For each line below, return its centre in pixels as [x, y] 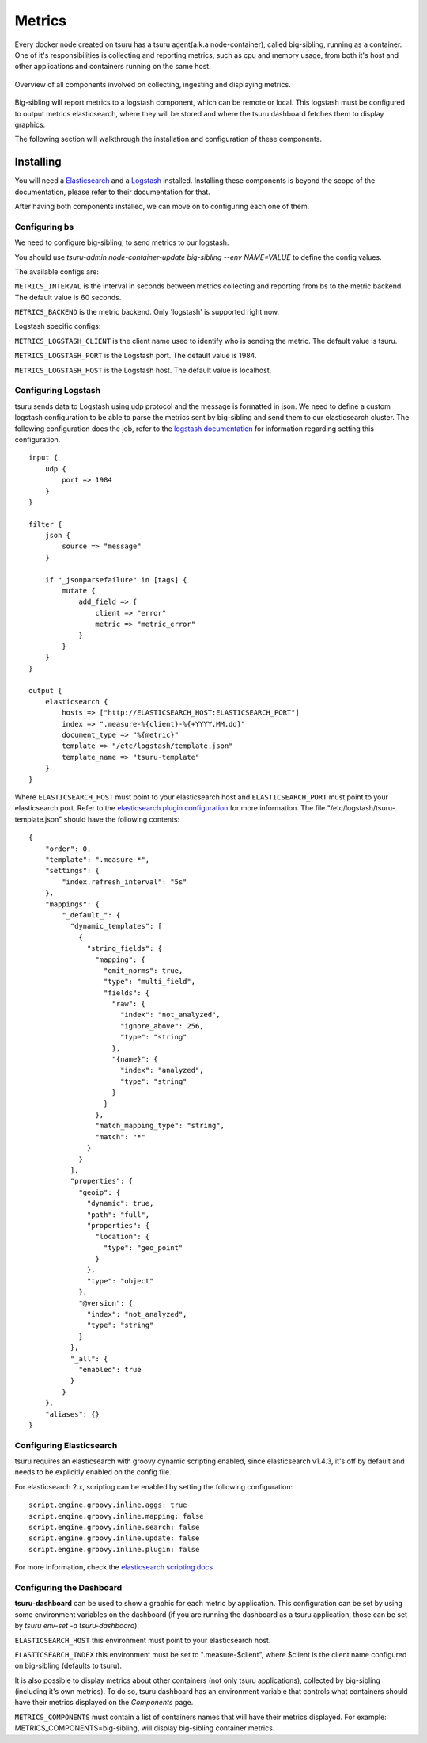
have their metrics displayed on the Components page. [104, 1703]
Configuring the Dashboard [68, 1587]
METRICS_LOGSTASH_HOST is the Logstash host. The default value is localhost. [143, 370]
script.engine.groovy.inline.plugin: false [114, 1549]
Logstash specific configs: [58, 326]
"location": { [123, 1237]
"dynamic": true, [121, 1203]
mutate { [79, 591]
